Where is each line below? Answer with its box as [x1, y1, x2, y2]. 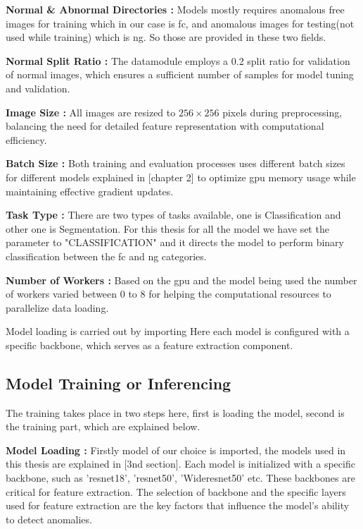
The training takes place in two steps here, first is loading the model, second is [6, 405, 345, 420]
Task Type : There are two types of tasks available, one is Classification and [6, 207, 341, 222]
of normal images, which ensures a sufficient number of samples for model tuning [6, 67, 354, 82]
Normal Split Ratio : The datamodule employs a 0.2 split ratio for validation [6, 53, 350, 68]
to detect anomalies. [6, 511, 92, 526]
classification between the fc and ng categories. [6, 248, 207, 263]
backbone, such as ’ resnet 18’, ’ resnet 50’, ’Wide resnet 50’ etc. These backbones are [6, 470, 355, 485]
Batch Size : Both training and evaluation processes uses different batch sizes [6, 156, 345, 171]
